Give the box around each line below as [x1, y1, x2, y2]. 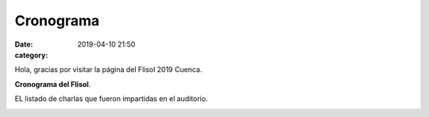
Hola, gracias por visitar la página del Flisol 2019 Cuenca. [14, 65, 203, 74]
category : [14, 50, 48, 59]
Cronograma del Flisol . [14, 79, 91, 89]
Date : [14, 40, 33, 49]
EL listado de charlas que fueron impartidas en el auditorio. [14, 94, 208, 104]
